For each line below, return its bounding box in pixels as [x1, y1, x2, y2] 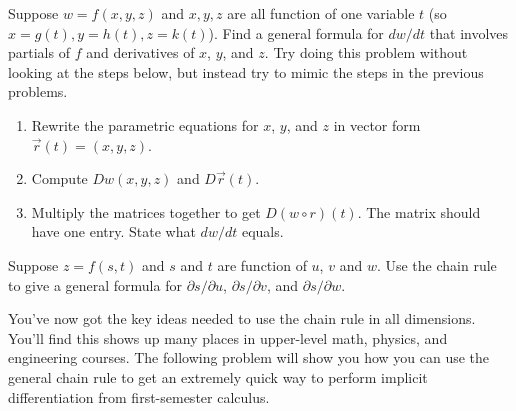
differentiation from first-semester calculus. [8, 386, 270, 407]
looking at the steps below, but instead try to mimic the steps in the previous [8, 61, 484, 82]
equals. [241, 221, 284, 242]
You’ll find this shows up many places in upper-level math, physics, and [8, 327, 448, 348]
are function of [217, 254, 307, 275]
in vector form [333, 114, 421, 135]
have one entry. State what [31, 221, 196, 242]
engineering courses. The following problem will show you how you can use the [8, 347, 490, 368]
